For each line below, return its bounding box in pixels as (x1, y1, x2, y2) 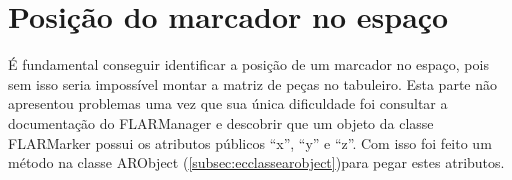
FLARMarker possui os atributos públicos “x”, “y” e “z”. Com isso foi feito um (8, 132, 492, 153)
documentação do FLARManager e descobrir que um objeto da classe (8, 112, 434, 133)
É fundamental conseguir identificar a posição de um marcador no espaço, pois (8, 54, 489, 75)
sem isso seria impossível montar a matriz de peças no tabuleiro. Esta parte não (8, 73, 498, 94)
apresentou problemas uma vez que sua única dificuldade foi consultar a (8, 93, 448, 114)
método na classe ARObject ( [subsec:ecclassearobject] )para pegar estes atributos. (8, 152, 505, 173)
